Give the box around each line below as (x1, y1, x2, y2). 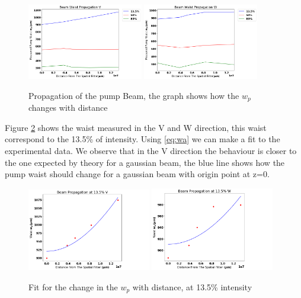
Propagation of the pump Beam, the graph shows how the (28, 89, 239, 101)
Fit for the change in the (28, 280, 118, 293)
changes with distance (28, 101, 108, 114)
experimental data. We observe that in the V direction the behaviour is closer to (5, 145, 297, 157)
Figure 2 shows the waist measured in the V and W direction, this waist (5, 121, 267, 133)
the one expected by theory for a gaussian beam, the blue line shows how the (5, 156, 285, 168)
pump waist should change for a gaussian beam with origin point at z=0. (5, 168, 270, 180)
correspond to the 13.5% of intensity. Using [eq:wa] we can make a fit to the (5, 133, 280, 145)
